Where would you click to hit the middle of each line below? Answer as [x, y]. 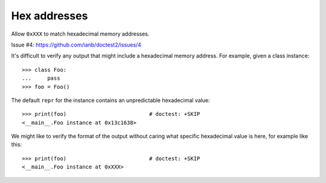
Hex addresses [50, 16]
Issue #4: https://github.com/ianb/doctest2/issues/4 [76, 45]
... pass [41, 78]
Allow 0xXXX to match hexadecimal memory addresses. [80, 34]
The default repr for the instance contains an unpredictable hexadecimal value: [111, 100]
